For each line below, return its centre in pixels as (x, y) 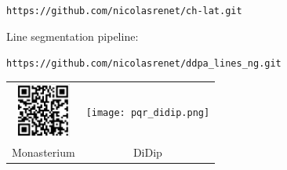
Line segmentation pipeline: (73, 36)
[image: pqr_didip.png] (148, 113)
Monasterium (44, 152)
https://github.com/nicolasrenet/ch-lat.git (124, 11)
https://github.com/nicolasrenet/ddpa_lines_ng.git (144, 64)
